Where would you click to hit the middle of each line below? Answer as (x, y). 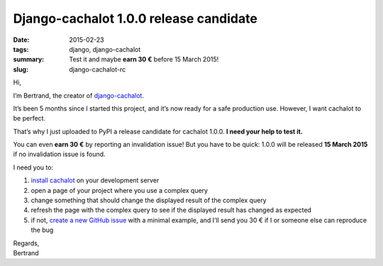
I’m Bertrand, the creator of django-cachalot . (79, 95)
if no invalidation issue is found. (59, 154)
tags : (21, 49)
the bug (42, 230)
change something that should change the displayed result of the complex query (149, 200)
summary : (29, 60)
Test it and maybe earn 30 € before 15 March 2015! (144, 60)
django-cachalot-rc (98, 69)
